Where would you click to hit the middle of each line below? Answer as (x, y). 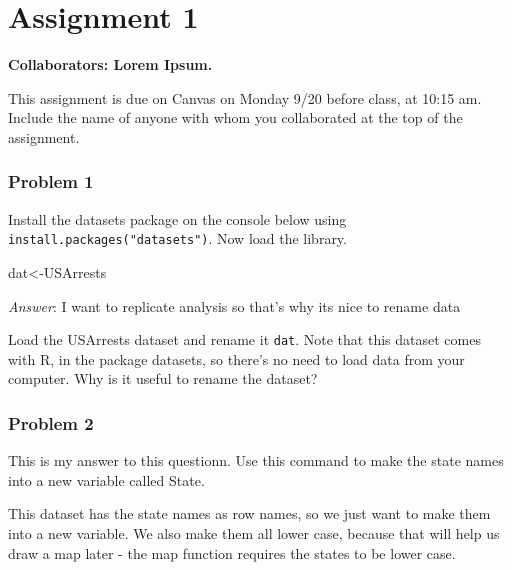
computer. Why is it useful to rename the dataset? (163, 378)
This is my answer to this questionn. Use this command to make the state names (256, 460)
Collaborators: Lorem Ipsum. (110, 64)
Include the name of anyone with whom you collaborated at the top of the (235, 117)
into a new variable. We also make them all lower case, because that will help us (254, 533)
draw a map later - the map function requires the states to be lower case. (232, 552)
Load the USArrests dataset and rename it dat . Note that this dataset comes (244, 339)
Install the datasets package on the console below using (177, 218)
